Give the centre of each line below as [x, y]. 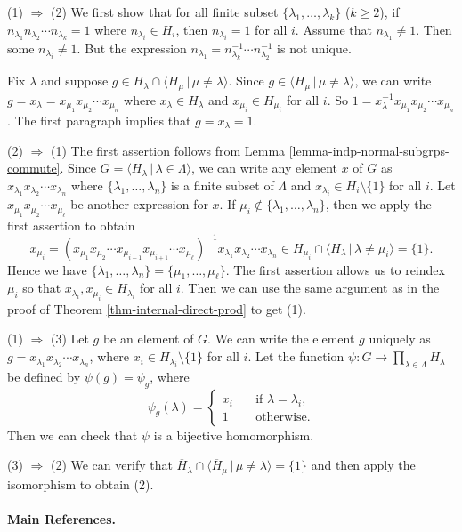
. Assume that [333, 29]
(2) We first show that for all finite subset [164, 12]
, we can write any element [264, 168]
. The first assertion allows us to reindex [335, 269]
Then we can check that [73, 435]
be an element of [148, 339]
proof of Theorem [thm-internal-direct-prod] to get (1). [157, 308]
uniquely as [400, 339]
